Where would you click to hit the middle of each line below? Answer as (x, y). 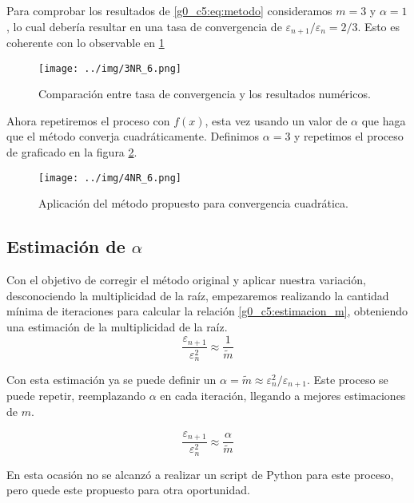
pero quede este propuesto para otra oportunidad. (128, 490)
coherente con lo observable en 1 (86, 43)
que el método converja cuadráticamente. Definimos (133, 136)
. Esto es (378, 26)
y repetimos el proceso (349, 136)
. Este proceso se (347, 380)
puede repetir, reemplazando (76, 396)
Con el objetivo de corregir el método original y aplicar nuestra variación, (186, 280)
